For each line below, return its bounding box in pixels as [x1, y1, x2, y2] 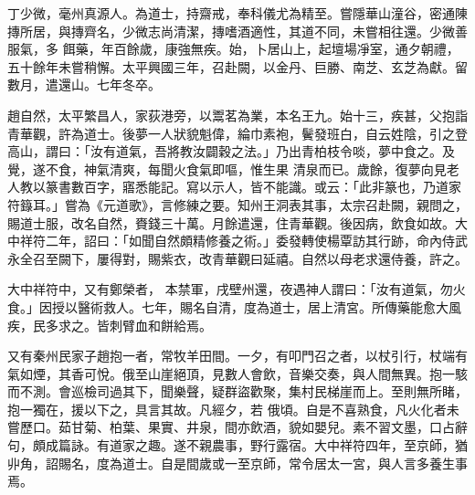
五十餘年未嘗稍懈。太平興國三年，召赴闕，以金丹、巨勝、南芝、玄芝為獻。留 [7, 57, 468, 76]
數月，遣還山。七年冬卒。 [7, 75, 161, 94]
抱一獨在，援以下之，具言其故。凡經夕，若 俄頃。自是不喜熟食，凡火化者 [7, 399, 447, 418]
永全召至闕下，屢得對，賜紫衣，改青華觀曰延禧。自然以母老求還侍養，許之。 [7, 248, 468, 268]
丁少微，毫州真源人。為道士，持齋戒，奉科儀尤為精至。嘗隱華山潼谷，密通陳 [7, 4, 468, 22]
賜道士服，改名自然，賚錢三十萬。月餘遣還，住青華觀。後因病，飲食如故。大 [7, 213, 468, 232]
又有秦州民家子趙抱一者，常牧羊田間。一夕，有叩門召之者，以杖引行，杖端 [7, 346, 455, 365]
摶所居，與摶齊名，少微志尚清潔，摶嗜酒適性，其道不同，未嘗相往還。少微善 [7, 21, 468, 40]
